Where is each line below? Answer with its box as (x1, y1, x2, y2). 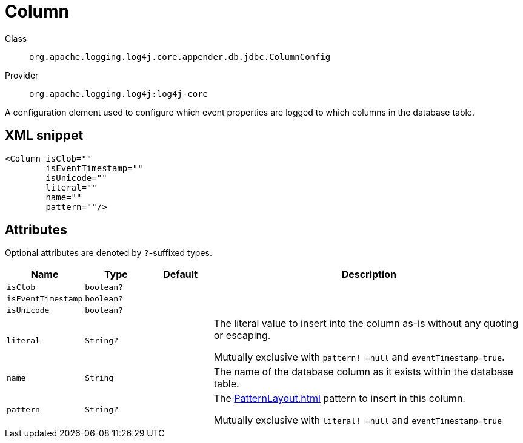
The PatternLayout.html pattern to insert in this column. (213, 392, 465, 405)
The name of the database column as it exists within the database (213, 366, 513, 378)
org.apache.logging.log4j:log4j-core (29, 88, 208, 99)
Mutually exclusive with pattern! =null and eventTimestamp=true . (213, 351, 505, 364)
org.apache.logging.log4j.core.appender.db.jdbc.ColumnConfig (29, 51, 331, 62)
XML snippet (5, 128, 84, 143)
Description (341, 268, 397, 281)
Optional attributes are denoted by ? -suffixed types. (5, 248, 212, 258)
